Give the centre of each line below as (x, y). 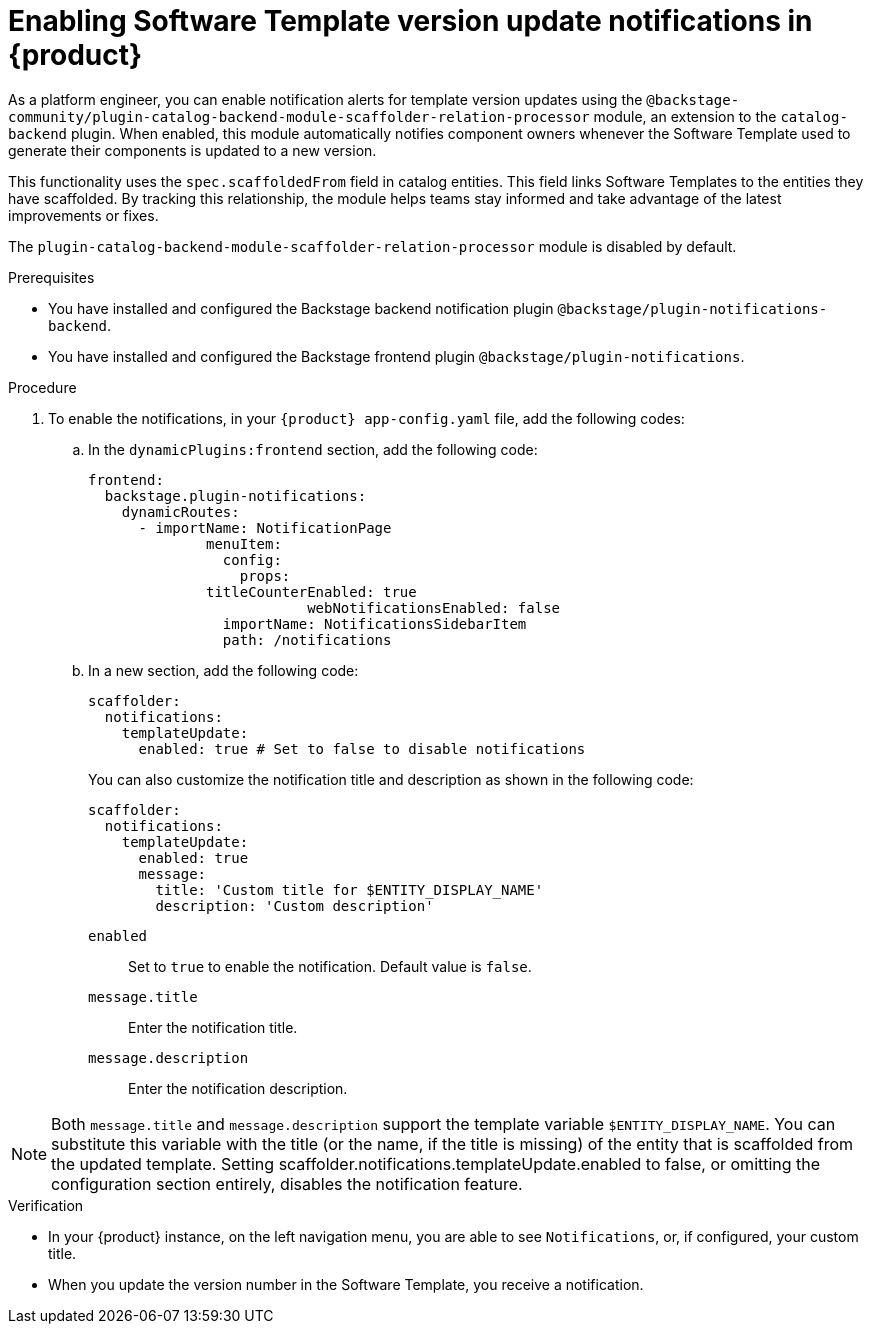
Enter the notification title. (213, 1027)
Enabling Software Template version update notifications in (410, 21)
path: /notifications (307, 639)
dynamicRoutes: (180, 511)
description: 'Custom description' (294, 905)
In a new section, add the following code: (223, 670)
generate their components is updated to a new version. (192, 150)
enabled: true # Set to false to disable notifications (362, 748)
